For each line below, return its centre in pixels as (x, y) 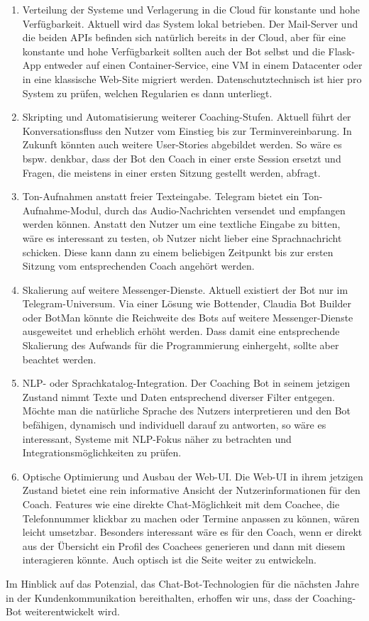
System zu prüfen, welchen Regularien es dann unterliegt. (147, 93)
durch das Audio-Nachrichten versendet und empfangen (225, 210)
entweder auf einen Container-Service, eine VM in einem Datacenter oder (203, 65)
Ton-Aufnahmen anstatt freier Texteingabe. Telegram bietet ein (161, 196)
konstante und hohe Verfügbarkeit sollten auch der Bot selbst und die (174, 51)
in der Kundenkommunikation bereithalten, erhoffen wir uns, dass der (158, 597)
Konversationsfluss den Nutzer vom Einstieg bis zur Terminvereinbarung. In (187, 130)
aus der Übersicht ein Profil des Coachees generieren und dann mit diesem (184, 545)
